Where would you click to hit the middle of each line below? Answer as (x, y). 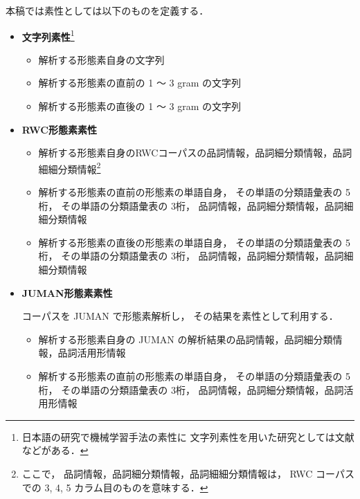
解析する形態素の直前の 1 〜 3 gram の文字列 (140, 83)
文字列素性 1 (48, 35)
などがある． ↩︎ (55, 450)
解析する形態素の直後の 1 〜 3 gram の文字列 (140, 106)
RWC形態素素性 (59, 129)
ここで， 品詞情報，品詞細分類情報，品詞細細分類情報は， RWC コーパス (188, 473)
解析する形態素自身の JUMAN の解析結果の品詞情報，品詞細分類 (186, 339)
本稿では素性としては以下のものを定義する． (107, 10)
